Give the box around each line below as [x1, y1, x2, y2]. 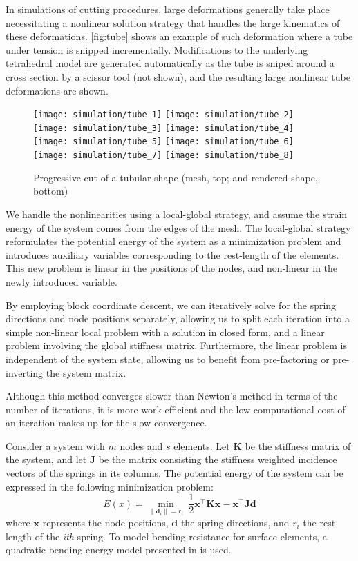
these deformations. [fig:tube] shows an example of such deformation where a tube [6, 29, 353, 43]
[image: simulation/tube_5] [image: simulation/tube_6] [33, 137, 294, 147]
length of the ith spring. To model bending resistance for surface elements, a [6, 529, 328, 543]
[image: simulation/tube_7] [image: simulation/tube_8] [33, 150, 294, 161]
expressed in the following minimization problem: [6, 479, 214, 493]
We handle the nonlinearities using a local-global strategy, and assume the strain [6, 206, 348, 221]
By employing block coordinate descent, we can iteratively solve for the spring [6, 297, 337, 312]
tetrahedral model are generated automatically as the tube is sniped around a [6, 56, 335, 70]
